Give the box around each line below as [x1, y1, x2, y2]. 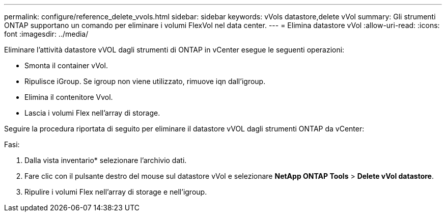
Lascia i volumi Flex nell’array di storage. [24, 109, 160, 117]
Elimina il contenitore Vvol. [24, 93, 113, 101]
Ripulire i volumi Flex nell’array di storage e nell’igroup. [24, 187, 207, 196]
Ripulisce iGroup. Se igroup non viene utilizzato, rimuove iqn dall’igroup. [24, 77, 266, 86]
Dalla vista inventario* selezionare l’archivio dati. [24, 156, 187, 165]
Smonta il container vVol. [24, 61, 108, 70]
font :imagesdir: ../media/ [4, 30, 89, 38]
